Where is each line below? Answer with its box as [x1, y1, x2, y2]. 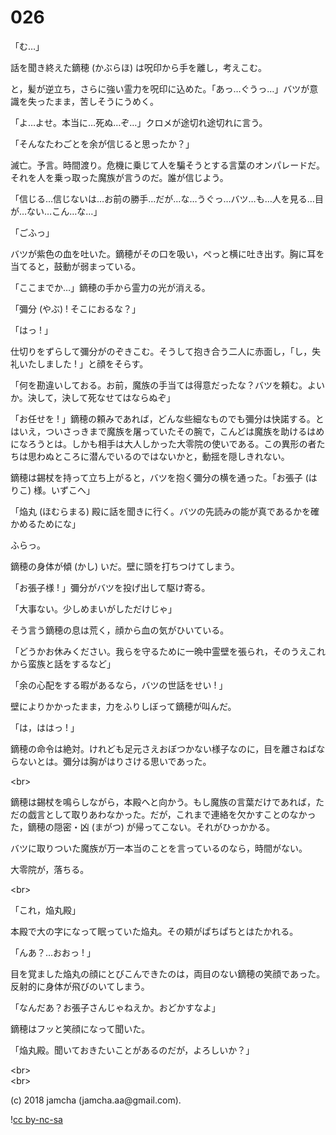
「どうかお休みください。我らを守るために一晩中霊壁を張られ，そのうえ [10, 645, 308, 657]
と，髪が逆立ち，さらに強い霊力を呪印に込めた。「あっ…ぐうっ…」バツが [10, 82, 310, 95]
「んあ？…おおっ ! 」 [10, 946, 97, 958]
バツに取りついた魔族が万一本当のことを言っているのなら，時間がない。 [10, 842, 308, 854]
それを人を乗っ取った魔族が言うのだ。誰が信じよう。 [10, 171, 229, 183]
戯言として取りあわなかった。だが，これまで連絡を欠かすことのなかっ [27, 808, 317, 820]
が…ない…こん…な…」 [10, 205, 103, 217]
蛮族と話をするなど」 [27, 657, 116, 670]
